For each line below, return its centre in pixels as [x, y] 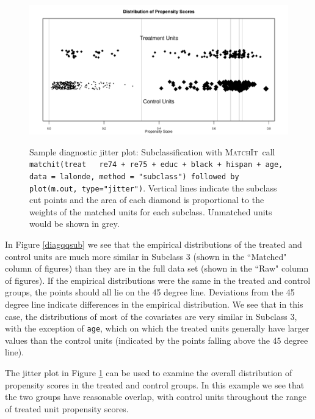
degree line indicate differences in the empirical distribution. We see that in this [154, 304]
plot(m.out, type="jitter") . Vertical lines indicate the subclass [153, 187]
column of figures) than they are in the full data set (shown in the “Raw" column [157, 268]
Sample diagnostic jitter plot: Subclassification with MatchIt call [152, 151]
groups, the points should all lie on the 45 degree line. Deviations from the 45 [150, 292]
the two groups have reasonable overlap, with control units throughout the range [156, 397]
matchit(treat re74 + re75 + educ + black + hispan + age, [156, 165]
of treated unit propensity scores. [67, 408]
